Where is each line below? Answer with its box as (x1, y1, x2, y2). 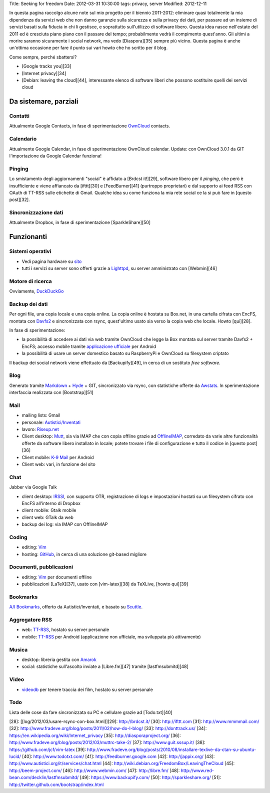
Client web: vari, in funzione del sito (21, 461, 96, 467)
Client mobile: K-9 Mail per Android (21, 454, 94, 460)
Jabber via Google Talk (9, 484, 57, 490)
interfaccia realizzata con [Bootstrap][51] (9, 389, 93, 395)
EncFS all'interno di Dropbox (21, 500, 81, 506)
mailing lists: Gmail (21, 412, 60, 418)
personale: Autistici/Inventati (21, 419, 81, 425)
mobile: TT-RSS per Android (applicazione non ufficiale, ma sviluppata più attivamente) (21, 633, 201, 639)
